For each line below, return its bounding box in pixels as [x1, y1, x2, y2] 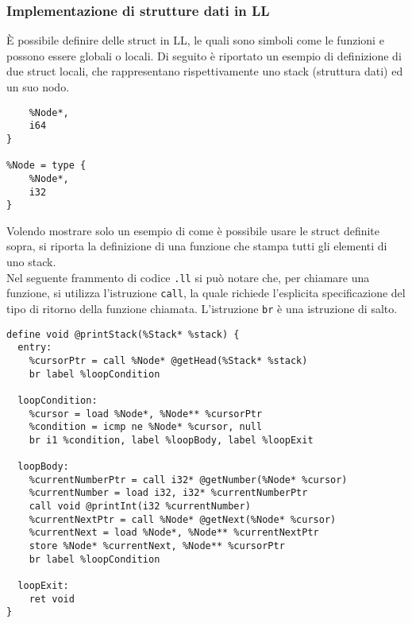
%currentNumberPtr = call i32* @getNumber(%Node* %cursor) [29, 474, 348, 486]
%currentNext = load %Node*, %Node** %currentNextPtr [29, 527, 319, 539]
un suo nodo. [6, 79, 70, 95]
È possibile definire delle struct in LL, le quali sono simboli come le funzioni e [6, 32, 384, 48]
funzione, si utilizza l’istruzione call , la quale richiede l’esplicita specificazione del [6, 284, 406, 301]
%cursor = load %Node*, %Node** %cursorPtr [29, 408, 263, 420]
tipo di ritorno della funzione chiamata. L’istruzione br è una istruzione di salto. [6, 300, 398, 316]
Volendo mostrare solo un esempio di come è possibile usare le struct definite [6, 222, 380, 238]
